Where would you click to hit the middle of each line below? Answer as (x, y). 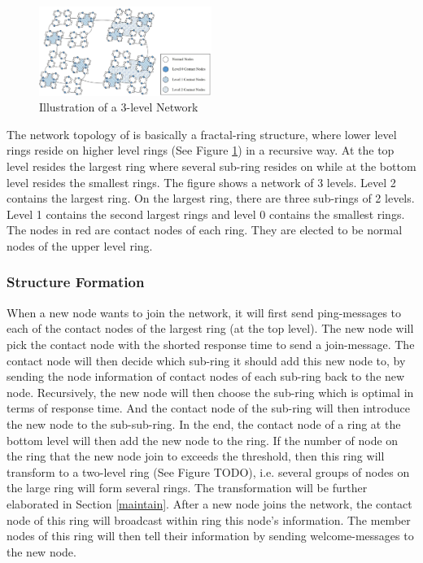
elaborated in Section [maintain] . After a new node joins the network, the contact (209, 503)
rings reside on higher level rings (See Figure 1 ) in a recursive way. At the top (201, 150)
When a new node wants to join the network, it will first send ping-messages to (204, 312)
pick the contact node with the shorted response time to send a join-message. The (211, 344)
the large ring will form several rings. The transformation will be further (187, 488)
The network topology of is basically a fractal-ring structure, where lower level (202, 134)
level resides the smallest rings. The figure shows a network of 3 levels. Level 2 (201, 182)
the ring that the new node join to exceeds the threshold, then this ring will (196, 456)
